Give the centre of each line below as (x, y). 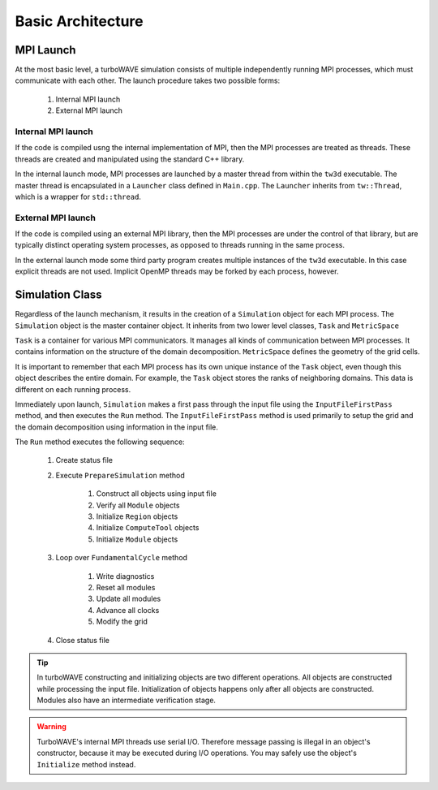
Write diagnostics (125, 576)
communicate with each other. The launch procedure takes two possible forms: (148, 80)
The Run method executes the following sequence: (100, 442)
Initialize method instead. (86, 764)
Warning (52, 727)
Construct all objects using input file (156, 494)
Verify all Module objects (138, 505)
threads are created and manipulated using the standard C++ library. (130, 159)
